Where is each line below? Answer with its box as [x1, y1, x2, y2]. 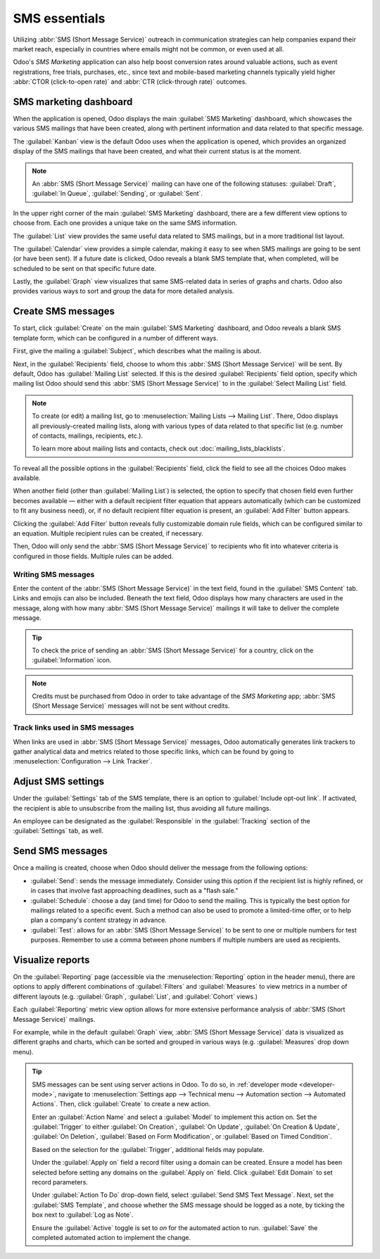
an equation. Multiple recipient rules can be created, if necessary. [13, 529, 203, 538]
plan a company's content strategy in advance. [30, 916, 167, 925]
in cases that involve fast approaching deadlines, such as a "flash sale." [30, 887, 239, 895]
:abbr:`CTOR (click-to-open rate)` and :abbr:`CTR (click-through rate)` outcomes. [13, 77, 248, 86]
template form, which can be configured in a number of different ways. [13, 334, 218, 342]
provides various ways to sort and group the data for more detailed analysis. [13, 287, 235, 296]
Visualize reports [13, 954, 90, 966]
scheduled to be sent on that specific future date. [13, 264, 156, 272]
